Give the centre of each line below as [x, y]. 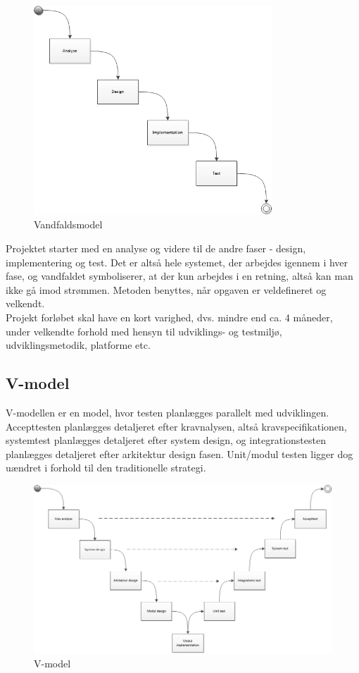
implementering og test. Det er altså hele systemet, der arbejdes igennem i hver [177, 262]
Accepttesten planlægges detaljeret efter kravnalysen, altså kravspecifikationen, [176, 426]
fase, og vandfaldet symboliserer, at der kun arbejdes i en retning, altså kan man [179, 276]
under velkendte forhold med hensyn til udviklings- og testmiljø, [144, 331]
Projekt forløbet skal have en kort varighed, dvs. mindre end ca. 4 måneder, [169, 317]
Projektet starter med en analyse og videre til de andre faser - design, [156, 248]
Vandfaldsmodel [68, 224]
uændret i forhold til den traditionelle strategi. [106, 468]
